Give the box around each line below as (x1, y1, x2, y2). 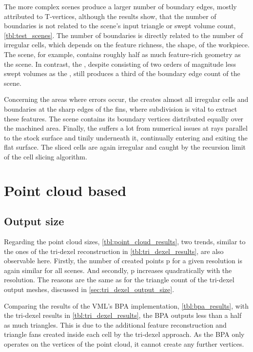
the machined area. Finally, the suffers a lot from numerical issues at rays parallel (4, 123, 248, 133)
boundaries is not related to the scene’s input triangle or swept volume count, (4, 20, 236, 31)
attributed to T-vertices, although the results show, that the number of (4, 11, 216, 21)
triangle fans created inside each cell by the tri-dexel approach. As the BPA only (4, 329, 245, 339)
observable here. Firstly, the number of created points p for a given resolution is (4, 255, 242, 266)
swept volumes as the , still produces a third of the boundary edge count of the (4, 68, 240, 78)
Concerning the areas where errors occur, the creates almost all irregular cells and (4, 94, 249, 104)
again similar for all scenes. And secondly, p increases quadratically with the (4, 265, 232, 275)
